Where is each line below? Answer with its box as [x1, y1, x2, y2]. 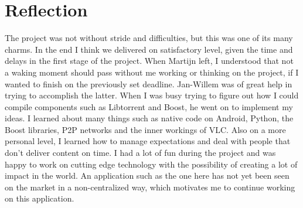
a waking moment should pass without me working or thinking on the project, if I [5, 66, 299, 78]
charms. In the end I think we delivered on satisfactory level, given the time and [5, 43, 293, 55]
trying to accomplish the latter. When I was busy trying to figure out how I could [5, 89, 299, 101]
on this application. [5, 192, 74, 204]
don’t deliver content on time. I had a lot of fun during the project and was [5, 146, 276, 159]
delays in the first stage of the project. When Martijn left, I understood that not [5, 54, 294, 67]
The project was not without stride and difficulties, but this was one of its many [5, 32, 293, 44]
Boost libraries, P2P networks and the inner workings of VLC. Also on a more [5, 123, 286, 135]
